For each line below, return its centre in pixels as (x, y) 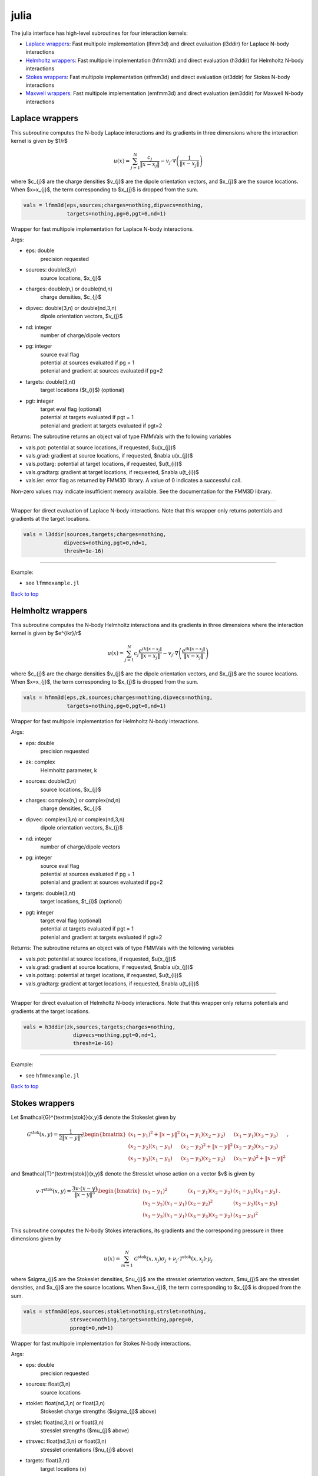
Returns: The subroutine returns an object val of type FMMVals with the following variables (121, 436)
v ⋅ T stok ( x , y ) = (54, 1191)
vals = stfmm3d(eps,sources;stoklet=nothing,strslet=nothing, (115, 1311)
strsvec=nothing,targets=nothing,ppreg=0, (132, 1320)
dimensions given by (36, 1239)
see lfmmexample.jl (52, 583)
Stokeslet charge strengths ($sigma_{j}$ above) (98, 1412)
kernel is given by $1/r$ (39, 141)
